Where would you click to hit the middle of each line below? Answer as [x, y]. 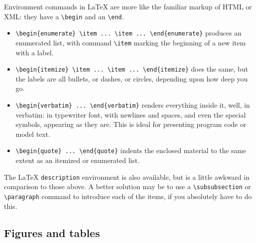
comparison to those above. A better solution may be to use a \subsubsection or [128, 186]
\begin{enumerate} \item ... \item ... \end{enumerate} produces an [128, 33]
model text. [33, 134]
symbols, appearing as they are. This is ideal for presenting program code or [131, 124]
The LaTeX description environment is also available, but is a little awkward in [127, 177]
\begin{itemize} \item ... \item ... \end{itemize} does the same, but [132, 69]
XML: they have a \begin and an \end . [64, 16]
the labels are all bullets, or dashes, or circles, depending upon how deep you [132, 78]
